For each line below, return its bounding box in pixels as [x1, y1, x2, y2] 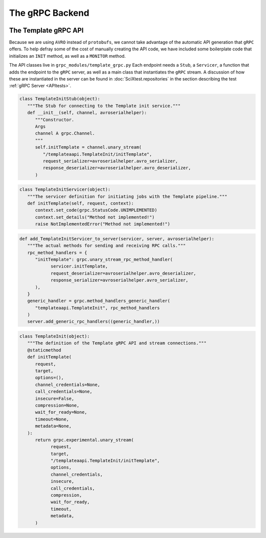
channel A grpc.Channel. [35, 131, 96, 136]
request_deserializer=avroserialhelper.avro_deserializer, [50, 270, 197, 276]
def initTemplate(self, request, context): [27, 200, 134, 206]
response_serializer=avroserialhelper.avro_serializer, [50, 277, 189, 283]
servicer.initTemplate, [50, 264, 108, 269]
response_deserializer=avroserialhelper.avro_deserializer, [42, 165, 191, 171]
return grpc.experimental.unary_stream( [35, 437, 134, 443]
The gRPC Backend [9, 7, 90, 18]
